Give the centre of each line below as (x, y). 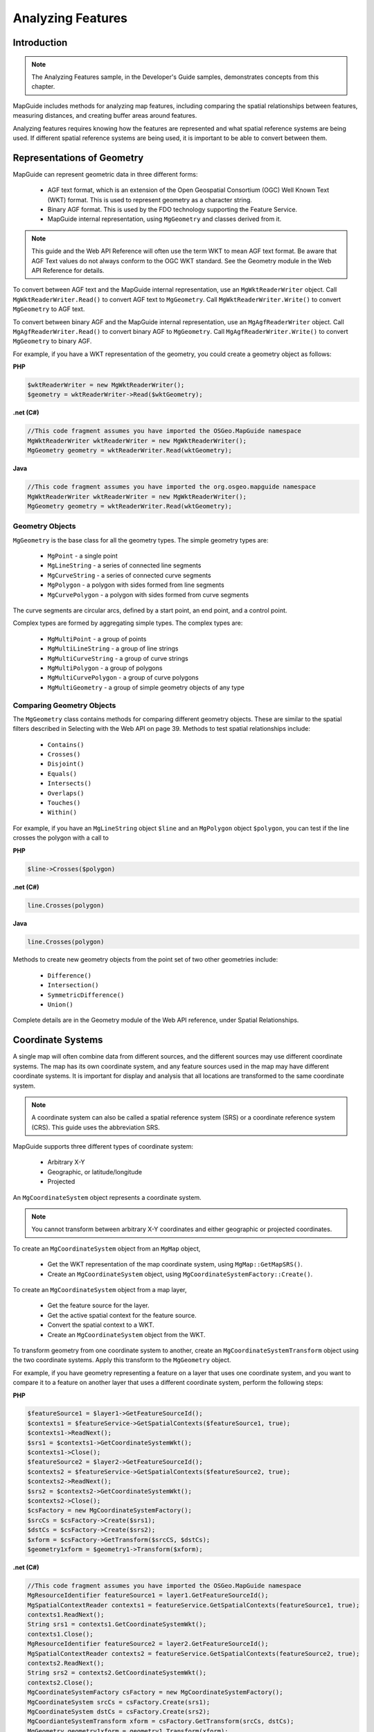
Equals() (62, 774)
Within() (62, 813)
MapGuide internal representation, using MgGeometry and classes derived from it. (164, 219)
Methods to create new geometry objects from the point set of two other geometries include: (145, 960)
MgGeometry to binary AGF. (52, 341)
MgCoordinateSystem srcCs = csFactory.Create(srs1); (119, 1702)
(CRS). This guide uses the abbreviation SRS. (96, 1127)
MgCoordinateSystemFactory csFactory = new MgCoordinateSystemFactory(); (155, 1693)
